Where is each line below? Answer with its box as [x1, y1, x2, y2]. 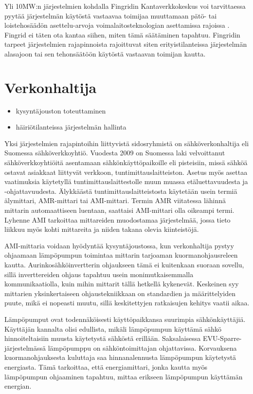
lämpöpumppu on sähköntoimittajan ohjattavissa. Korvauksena [48, 342, 237, 353]
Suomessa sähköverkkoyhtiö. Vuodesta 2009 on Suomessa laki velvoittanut [4, 148, 225, 158]
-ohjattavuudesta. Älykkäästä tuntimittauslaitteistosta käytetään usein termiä [4, 186, 237, 196]
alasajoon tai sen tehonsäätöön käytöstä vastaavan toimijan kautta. [4, 48, 206, 58]
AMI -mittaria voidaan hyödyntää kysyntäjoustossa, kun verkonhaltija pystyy [4, 240, 234, 250]
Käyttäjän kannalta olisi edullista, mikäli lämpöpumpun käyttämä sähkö [4, 323, 221, 334]
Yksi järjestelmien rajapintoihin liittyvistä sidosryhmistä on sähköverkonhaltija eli [4, 138, 249, 148]
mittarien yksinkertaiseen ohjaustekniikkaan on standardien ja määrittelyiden [4, 288, 235, 298]
